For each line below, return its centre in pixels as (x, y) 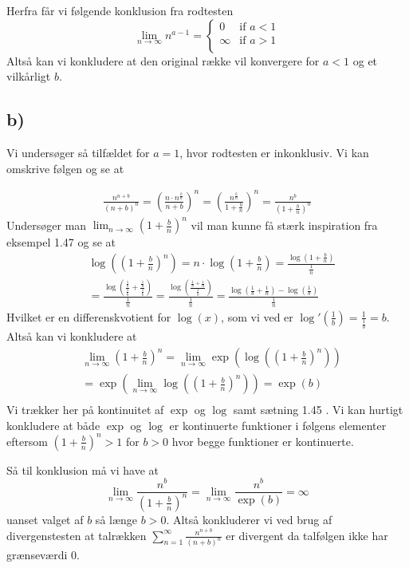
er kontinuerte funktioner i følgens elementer (278, 425)
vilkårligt (29, 76)
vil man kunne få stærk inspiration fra (284, 225)
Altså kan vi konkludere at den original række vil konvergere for (163, 60)
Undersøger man (47, 225)
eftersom (27, 441)
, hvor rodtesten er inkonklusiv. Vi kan (274, 152)
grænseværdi (37, 555)
